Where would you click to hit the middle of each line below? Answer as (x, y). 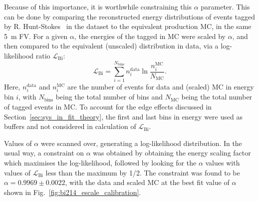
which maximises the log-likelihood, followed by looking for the (100, 163)
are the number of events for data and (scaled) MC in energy (161, 87)
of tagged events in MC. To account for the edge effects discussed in (108, 107)
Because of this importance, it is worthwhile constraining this (98, 6)
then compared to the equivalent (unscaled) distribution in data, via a (111, 46)
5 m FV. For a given (36, 36)
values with (223, 163)
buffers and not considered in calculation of (70, 126)
